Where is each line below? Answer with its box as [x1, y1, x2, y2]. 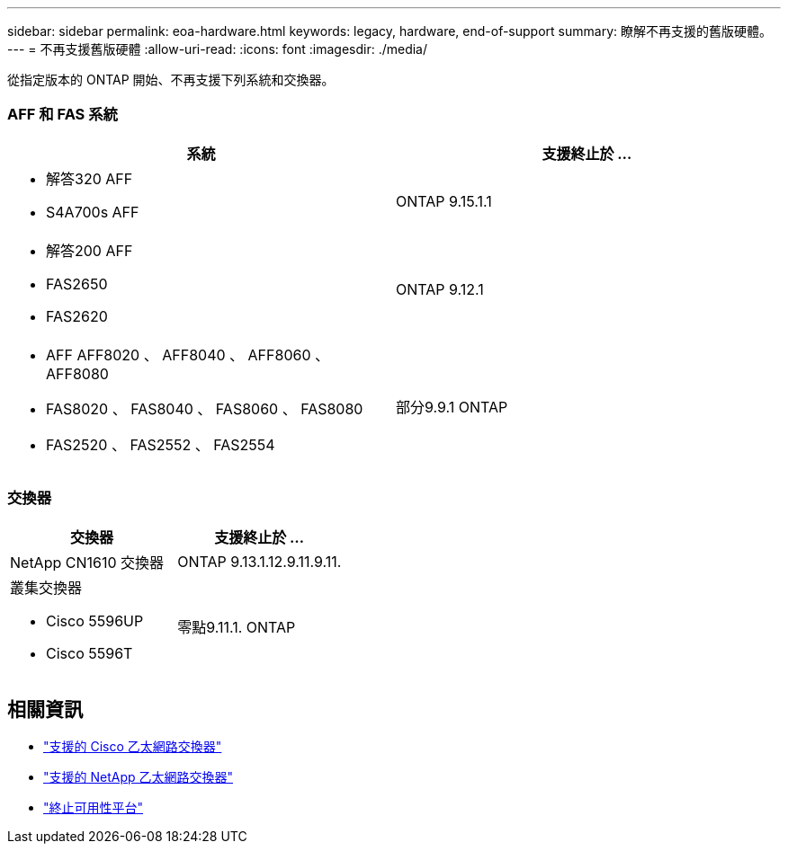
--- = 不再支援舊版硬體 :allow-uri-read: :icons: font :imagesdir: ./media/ [7, 41, 428, 57]
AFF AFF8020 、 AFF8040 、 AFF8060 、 [46, 345, 329, 364]
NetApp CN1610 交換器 [10, 553, 165, 572]
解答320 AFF [46, 169, 133, 188]
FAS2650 [46, 274, 108, 293]
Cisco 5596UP [46, 611, 144, 630]
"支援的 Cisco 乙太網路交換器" [43, 739, 222, 755]
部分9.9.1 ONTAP [396, 397, 508, 416]
